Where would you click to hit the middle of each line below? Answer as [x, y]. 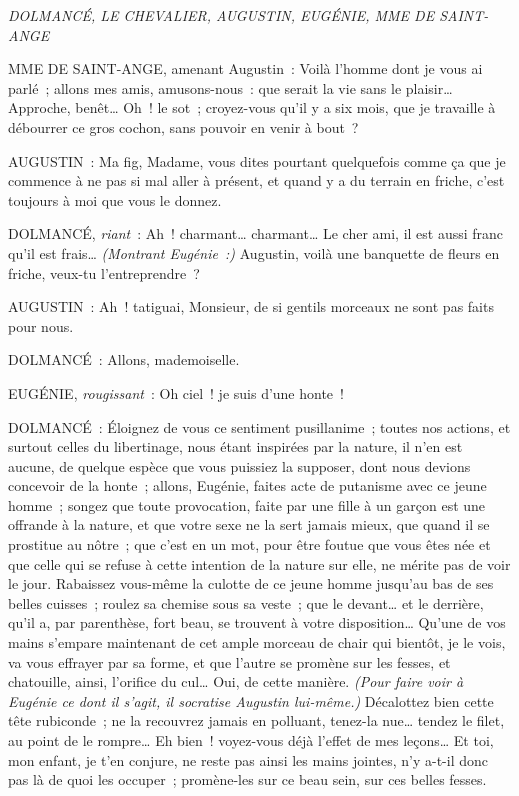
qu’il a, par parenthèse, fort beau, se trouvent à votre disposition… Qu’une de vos [257, 622]
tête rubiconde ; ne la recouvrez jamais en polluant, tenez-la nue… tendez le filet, [256, 720]
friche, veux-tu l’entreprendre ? [104, 272]
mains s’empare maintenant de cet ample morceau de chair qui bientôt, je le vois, [257, 642]
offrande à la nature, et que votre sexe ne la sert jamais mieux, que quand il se [249, 524]
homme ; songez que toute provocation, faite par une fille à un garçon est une [247, 504]
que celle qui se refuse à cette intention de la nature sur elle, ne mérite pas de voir [259, 563]
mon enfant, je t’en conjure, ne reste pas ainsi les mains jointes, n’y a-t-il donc [248, 759]
